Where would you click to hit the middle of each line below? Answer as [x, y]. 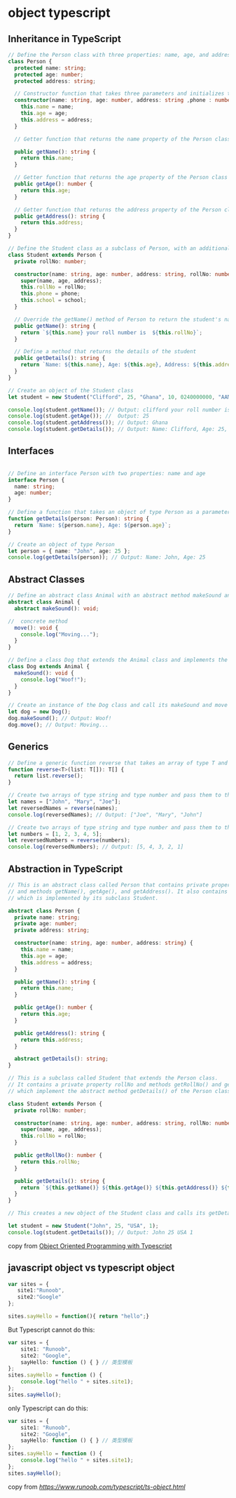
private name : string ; [47, 917]
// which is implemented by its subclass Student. [83, 898]
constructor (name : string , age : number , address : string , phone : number [124, 100]
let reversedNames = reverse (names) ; [63, 808]
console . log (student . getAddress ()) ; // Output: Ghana [88, 423]
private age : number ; [46, 924]
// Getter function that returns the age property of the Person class [121, 178]
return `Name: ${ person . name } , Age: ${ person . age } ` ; [93, 525]
